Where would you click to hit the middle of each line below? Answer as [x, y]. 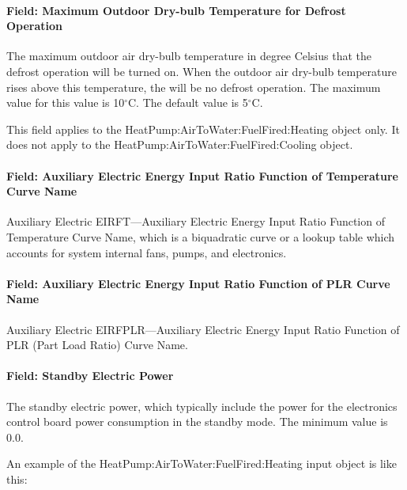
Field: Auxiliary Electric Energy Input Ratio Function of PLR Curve [198, 283]
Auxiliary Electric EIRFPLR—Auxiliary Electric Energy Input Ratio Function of [203, 329]
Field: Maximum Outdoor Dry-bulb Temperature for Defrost [176, 10]
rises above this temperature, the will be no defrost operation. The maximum [194, 87]
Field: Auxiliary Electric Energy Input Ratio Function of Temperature [202, 175]
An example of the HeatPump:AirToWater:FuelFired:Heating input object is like [202, 463]
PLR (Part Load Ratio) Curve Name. [97, 345]
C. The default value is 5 [188, 103]
